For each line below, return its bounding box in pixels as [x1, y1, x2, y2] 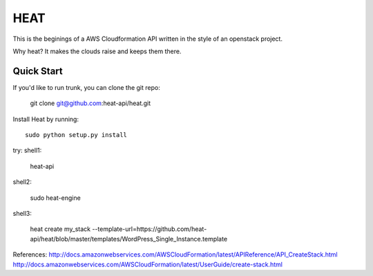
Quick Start [12, 65, 63, 77]
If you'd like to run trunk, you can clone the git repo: [12, 83, 160, 91]
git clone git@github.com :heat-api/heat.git [30, 99, 151, 107]
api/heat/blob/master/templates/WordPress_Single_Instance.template [30, 234, 228, 243]
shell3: [12, 209, 32, 217]
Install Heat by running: [12, 115, 79, 123]
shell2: [12, 178, 32, 186]
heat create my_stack [30, 225, 91, 233]
